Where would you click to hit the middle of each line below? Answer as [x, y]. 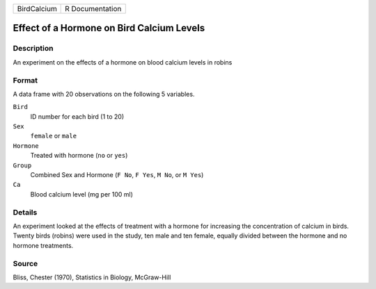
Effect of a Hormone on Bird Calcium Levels [109, 28]
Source [25, 263]
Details [25, 212]
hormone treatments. [43, 245]
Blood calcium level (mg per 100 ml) [82, 194]
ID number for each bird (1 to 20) [77, 116]
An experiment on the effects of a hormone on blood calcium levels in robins [123, 62]
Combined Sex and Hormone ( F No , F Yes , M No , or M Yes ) [117, 175]
